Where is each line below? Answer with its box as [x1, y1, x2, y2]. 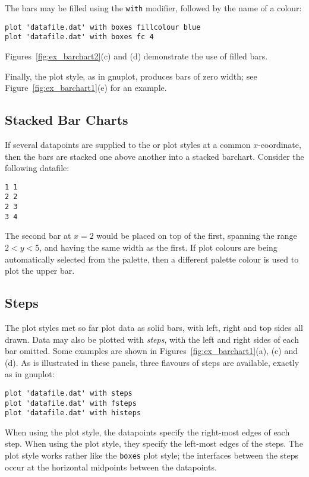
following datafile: [5, 162, 70, 174]
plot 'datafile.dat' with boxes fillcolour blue [5, 23, 201, 31]
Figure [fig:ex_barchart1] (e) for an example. [5, 81, 167, 94]
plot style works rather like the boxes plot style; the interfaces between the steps [5, 449, 299, 462]
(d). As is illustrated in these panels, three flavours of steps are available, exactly [5, 356, 299, 368]
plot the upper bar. [5, 264, 75, 277]
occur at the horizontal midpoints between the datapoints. [5, 460, 217, 473]
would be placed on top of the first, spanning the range [96, 229, 297, 242]
